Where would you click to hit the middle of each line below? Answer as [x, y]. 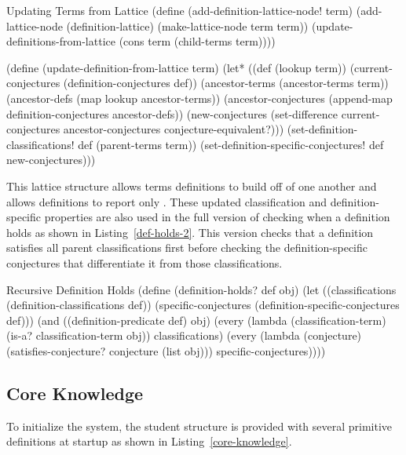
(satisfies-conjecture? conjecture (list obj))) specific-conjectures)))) [166, 350]
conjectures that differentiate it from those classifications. [144, 262]
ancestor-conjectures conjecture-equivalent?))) [174, 129]
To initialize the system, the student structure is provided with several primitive [199, 426]
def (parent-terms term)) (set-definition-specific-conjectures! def [231, 144]
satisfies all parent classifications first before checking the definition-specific [187, 248]
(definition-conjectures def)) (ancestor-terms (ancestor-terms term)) [226, 83]
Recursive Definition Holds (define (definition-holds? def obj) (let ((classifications [201, 289]
